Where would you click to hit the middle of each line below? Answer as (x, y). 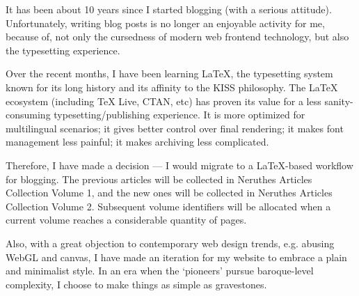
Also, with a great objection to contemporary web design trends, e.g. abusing (170, 243)
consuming (28, 115)
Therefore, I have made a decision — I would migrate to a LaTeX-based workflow (179, 165)
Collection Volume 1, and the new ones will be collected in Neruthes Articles (169, 193)
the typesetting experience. (63, 50)
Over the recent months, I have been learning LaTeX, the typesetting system (169, 73)
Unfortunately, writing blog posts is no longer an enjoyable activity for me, (165, 23)
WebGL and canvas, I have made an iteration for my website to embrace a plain (176, 257)
